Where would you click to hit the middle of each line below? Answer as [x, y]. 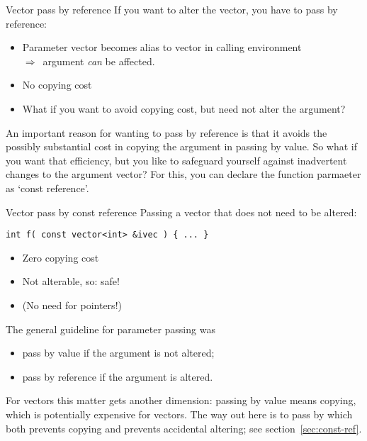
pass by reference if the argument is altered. [118, 376]
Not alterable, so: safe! [71, 281]
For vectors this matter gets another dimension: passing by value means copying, [181, 400]
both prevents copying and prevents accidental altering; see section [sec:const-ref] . [184, 428]
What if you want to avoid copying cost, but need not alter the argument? [184, 108]
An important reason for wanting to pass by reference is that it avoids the [166, 132]
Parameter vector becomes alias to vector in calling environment [162, 47]
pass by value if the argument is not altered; [118, 353]
